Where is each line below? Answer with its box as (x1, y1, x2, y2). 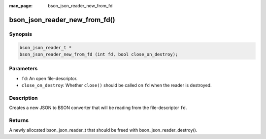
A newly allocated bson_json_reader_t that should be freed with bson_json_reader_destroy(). (9, 127, 198, 133)
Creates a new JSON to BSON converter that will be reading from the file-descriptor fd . (9, 105, 187, 111)
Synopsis (9, 30, 32, 37)
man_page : (9, 3, 33, 8)
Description (9, 94, 38, 101)
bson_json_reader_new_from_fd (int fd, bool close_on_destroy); (19, 52, 178, 57)
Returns (9, 117, 29, 124)
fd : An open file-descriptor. (21, 75, 78, 81)
